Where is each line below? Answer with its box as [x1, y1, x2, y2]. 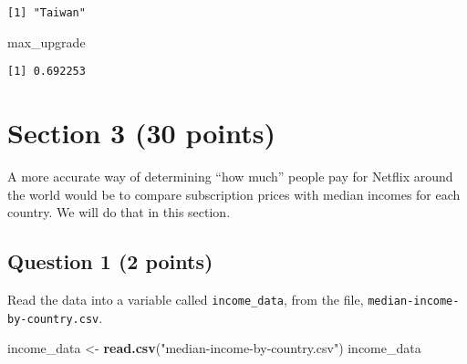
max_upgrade [7, 32, 86, 51]
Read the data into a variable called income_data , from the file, [7, 290, 364, 309]
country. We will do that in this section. [7, 203, 231, 222]
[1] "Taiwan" [7, 6, 86, 19]
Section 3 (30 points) [7, 114, 275, 151]
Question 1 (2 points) [7, 247, 213, 276]
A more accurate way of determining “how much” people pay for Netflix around [7, 167, 453, 186]
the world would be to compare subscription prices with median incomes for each [7, 184, 461, 203]
